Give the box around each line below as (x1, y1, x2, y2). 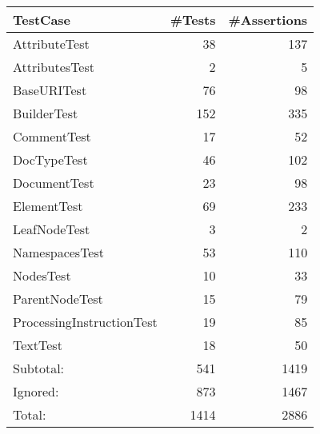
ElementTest (13, 197, 83, 215)
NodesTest (13, 266, 71, 285)
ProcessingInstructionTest (13, 313, 158, 331)
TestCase (13, 10, 71, 29)
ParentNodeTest (13, 289, 103, 308)
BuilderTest (13, 104, 78, 122)
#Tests (170, 10, 216, 29)
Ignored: (13, 382, 59, 400)
